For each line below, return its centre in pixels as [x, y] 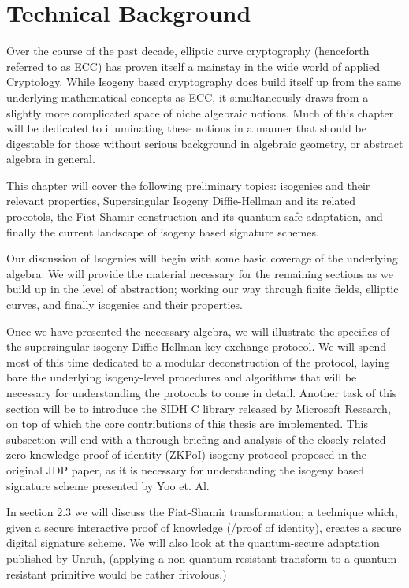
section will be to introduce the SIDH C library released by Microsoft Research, [199, 408]
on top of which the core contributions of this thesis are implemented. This [187, 424]
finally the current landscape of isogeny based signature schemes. [163, 231]
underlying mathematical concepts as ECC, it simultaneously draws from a [188, 97]
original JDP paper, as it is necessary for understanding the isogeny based [186, 469]
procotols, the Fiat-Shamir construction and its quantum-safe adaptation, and [195, 216]
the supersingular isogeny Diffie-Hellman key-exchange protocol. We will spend [197, 346]
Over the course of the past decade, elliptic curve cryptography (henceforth [188, 51]
